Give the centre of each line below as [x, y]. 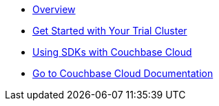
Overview [54, 9]
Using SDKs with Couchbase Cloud [112, 52]
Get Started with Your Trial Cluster [110, 31]
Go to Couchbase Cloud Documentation [123, 73]
